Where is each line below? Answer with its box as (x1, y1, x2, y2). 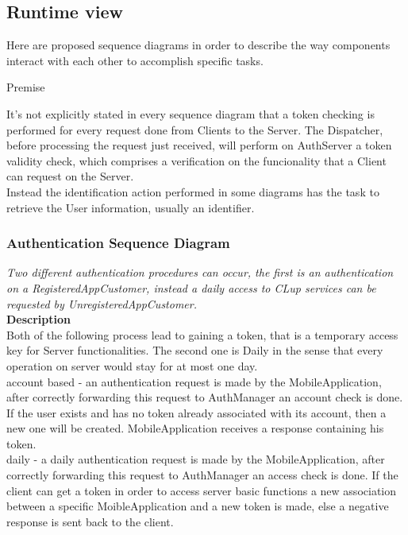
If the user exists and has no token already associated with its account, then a (6, 404, 387, 421)
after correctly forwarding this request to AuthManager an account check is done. (6, 389, 403, 405)
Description (6, 311, 71, 328)
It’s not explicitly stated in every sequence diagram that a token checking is (6, 105, 375, 122)
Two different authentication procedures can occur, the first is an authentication (6, 264, 394, 281)
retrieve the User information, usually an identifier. (6, 199, 255, 215)
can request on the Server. (6, 168, 134, 184)
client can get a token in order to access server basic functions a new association (6, 482, 397, 498)
